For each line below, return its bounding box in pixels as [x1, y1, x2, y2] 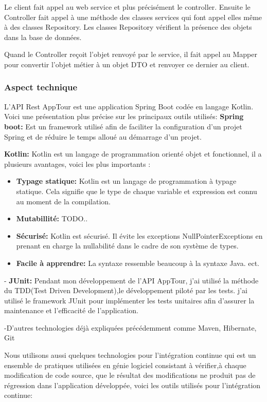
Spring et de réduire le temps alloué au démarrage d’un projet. [4, 131, 202, 142]
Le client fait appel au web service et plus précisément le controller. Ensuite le [4, 2, 251, 12]
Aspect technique [4, 81, 78, 93]
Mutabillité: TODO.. [16, 213, 88, 224]
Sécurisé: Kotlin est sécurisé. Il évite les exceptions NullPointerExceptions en [16, 230, 263, 241]
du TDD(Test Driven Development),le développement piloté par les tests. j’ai [4, 285, 247, 296]
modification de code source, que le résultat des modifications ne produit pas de [4, 370, 256, 380]
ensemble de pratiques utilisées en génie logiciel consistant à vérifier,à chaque [4, 359, 246, 370]
